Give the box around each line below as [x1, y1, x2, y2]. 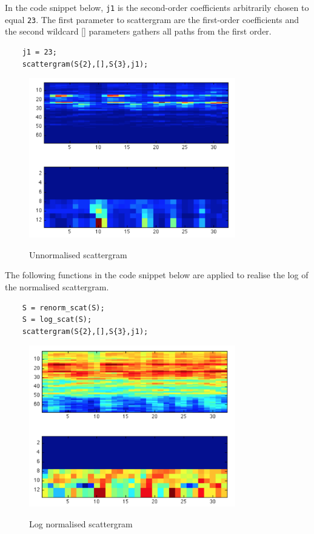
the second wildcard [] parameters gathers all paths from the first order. [5, 25, 272, 38]
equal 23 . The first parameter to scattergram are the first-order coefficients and [5, 13, 299, 25]
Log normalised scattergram [29, 517, 133, 530]
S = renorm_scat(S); [22, 303, 105, 312]
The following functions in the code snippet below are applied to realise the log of [5, 269, 309, 281]
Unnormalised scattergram [29, 248, 127, 261]
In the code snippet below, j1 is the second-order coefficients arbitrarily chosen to [5, 1, 309, 13]
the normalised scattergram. [5, 281, 109, 293]
